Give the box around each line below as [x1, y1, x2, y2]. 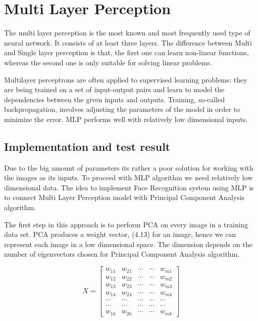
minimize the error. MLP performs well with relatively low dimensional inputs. [4, 113, 248, 124]
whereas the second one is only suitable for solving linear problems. [4, 57, 212, 67]
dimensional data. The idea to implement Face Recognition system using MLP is [4, 182, 254, 192]
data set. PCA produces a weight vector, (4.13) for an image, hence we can [4, 229, 236, 239]
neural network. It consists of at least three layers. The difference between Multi [4, 37, 252, 48]
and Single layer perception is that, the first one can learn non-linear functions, [4, 47, 249, 58]
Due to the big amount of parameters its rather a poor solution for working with [4, 162, 253, 173]
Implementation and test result [4, 138, 171, 154]
